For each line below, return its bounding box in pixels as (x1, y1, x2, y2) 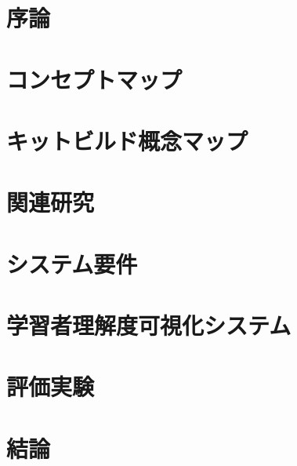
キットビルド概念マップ (6, 124, 248, 156)
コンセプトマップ (6, 63, 183, 95)
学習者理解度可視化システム (6, 309, 292, 341)
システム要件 (6, 247, 138, 279)
